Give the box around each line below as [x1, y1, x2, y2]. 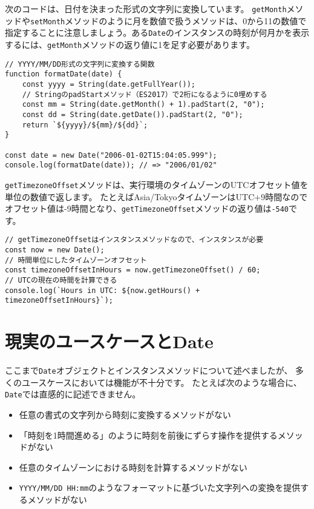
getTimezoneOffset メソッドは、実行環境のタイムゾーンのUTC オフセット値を [5, 178, 309, 190]
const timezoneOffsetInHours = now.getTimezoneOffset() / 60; [5, 266, 261, 275]
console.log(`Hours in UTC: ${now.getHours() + [5, 286, 200, 295]
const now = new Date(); [5, 246, 105, 254]
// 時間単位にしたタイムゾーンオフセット [5, 255, 147, 265]
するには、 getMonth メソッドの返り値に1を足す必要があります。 [5, 38, 255, 50]
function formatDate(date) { [5, 70, 122, 79]
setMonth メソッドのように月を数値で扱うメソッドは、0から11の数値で [30, 14, 307, 27]
